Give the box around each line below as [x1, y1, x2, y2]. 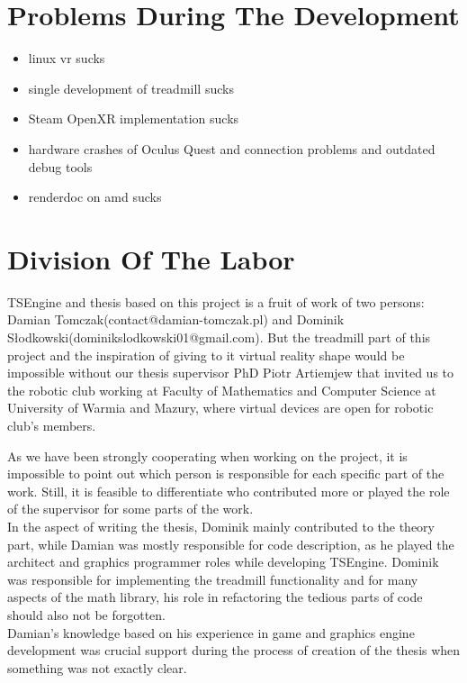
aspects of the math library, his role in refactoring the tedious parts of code [7, 587, 423, 606]
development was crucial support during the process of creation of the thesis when [7, 641, 461, 660]
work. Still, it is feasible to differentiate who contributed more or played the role [7, 481, 450, 500]
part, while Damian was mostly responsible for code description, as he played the [7, 534, 454, 553]
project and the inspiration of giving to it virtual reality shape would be [7, 345, 405, 364]
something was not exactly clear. [7, 658, 187, 677]
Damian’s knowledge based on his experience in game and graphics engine [7, 623, 415, 642]
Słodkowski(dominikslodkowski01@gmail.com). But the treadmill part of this [7, 328, 431, 346]
